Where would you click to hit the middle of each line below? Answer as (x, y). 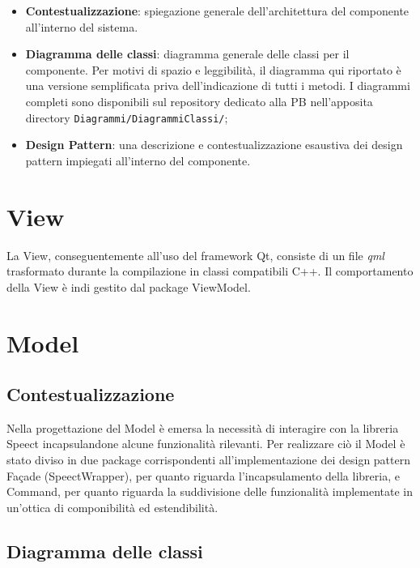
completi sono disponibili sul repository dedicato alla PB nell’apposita (199, 101)
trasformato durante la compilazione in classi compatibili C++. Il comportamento (210, 271)
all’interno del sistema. (82, 26)
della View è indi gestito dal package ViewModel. (129, 286)
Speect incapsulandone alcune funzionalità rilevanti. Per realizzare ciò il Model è (206, 444)
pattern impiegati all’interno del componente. (138, 160)
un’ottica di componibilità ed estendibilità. (112, 507)
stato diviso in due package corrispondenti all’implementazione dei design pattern (208, 460)
